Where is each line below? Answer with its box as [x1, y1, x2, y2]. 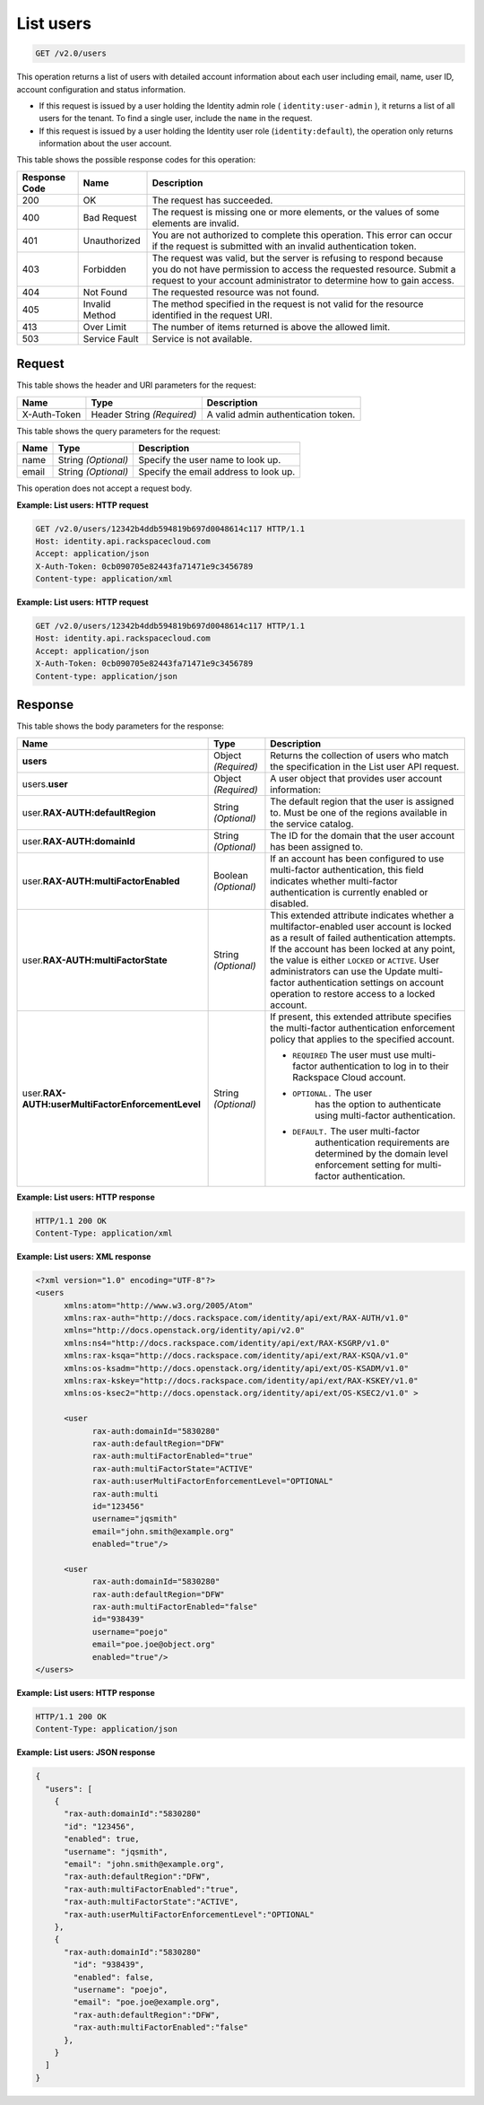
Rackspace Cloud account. [292, 1070, 407, 1083]
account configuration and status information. [16, 83, 186, 94]
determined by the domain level [315, 1147, 448, 1159]
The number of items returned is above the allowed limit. [151, 320, 391, 333]
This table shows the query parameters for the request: [16, 425, 221, 436]
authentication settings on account [297, 976, 445, 989]
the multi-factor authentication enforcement [270, 1021, 455, 1034]
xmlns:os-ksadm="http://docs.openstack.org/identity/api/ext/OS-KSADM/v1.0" [64, 1363, 410, 1373]
